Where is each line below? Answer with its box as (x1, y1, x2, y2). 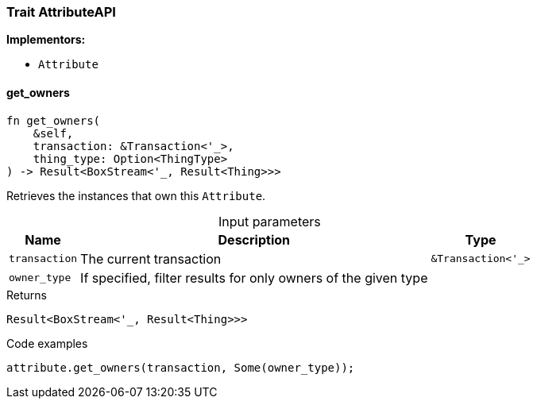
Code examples (6, 336, 88, 350)
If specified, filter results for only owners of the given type (80, 269, 428, 286)
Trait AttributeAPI (6, 4, 116, 20)
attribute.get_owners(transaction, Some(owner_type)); (6, 361, 355, 374)
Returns (6, 287, 47, 302)
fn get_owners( (6, 114, 101, 127)
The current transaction (80, 250, 222, 267)
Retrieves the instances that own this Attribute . (6, 188, 266, 202)
